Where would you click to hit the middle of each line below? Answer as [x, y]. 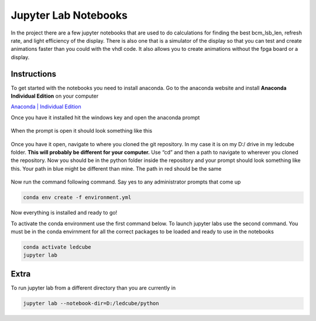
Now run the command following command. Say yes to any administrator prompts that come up [126, 182]
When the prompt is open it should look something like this [81, 131]
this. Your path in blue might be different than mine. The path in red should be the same [116, 168]
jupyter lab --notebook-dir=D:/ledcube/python [91, 303]
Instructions [34, 74]
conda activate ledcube [57, 247]
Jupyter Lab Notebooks [69, 15]
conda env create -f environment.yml [77, 198]
